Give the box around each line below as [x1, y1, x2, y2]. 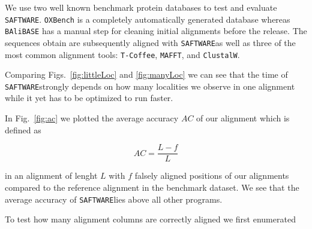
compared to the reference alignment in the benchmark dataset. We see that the [5, 181, 299, 193]
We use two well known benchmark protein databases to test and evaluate [5, 1, 277, 13]
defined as [5, 123, 41, 136]
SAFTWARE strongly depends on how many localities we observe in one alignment [5, 80, 295, 92]
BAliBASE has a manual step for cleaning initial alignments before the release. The [5, 25, 307, 37]
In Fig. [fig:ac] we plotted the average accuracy [5, 112, 179, 124]
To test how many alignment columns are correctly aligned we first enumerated [5, 213, 296, 225]
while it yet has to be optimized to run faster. [5, 91, 173, 104]
